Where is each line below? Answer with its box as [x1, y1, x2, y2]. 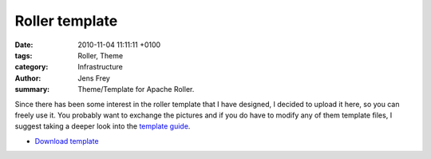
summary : [14, 85, 50, 94]
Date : [14, 40, 34, 50]
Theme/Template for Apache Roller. [77, 85, 195, 94]
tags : [14, 50, 33, 60]
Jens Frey [77, 73, 111, 83]
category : [14, 62, 49, 72]
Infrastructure [77, 62, 123, 72]
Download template [34, 136, 99, 145]
